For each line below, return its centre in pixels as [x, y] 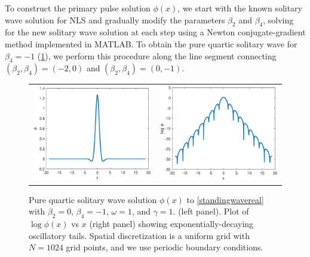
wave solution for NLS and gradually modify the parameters [115, 19]
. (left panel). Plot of [211, 211]
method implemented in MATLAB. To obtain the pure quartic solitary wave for [151, 43]
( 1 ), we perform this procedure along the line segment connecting [157, 55]
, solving [278, 19]
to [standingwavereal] [225, 199]
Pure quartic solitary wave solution [93, 199]
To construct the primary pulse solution [78, 8]
